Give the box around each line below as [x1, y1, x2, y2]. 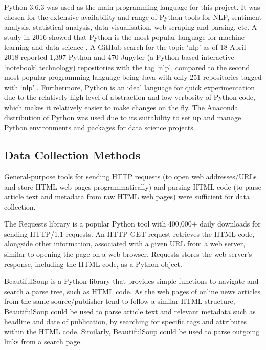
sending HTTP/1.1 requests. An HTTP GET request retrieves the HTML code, [4, 228, 255, 239]
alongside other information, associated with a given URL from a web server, [4, 238, 246, 249]
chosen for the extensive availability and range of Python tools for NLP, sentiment [4, 11, 262, 22]
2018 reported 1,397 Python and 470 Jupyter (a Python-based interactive [4, 51, 234, 62]
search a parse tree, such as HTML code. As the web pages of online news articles [4, 285, 260, 296]
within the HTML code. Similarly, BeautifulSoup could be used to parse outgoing [4, 326, 260, 337]
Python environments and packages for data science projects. [4, 122, 195, 133]
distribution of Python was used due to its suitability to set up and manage [4, 112, 241, 122]
